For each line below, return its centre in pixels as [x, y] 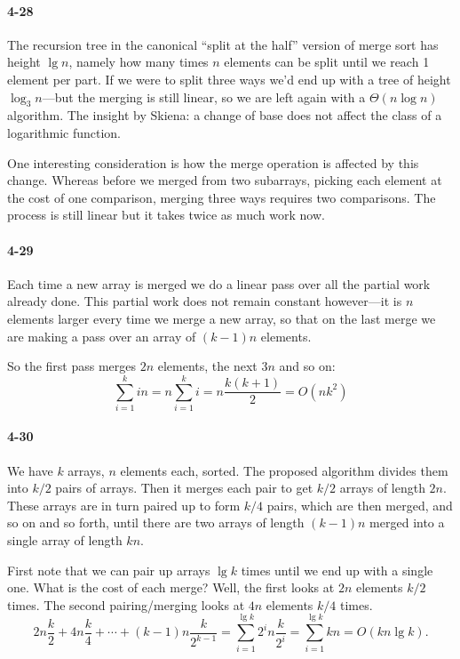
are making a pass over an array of [102, 336]
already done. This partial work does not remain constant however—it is [205, 301]
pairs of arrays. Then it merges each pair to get [184, 488]
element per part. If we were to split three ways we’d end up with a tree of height [229, 79]
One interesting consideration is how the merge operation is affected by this [213, 162]
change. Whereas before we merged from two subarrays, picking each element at [225, 180]
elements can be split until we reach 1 [327, 62]
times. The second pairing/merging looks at [126, 604]
